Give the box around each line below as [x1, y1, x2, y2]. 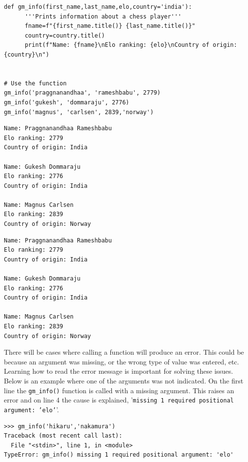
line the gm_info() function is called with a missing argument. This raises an [4, 385, 234, 395]
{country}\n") [4, 51, 50, 58]
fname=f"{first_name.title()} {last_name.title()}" [24, 22, 195, 30]
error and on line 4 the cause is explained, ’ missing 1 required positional [4, 395, 234, 405]
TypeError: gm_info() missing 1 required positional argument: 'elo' [4, 451, 234, 459]
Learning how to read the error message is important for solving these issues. [4, 366, 233, 376]
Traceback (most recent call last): [4, 432, 123, 440]
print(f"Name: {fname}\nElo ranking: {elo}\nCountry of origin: [24, 41, 237, 49]
